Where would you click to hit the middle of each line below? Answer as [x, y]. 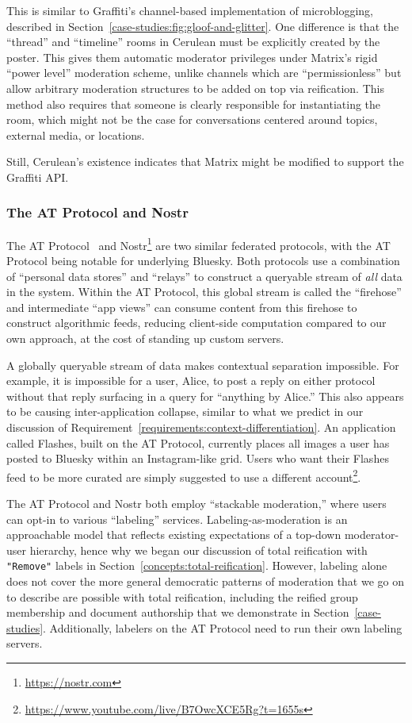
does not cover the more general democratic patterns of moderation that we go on [206, 581]
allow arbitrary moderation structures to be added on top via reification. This [195, 88]
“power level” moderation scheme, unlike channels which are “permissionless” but [204, 73]
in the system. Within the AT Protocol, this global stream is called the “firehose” [204, 292]
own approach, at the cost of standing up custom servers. [145, 338]
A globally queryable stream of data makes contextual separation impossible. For [203, 365]
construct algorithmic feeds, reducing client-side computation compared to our [196, 323]
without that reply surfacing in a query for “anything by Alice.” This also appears [205, 396]
